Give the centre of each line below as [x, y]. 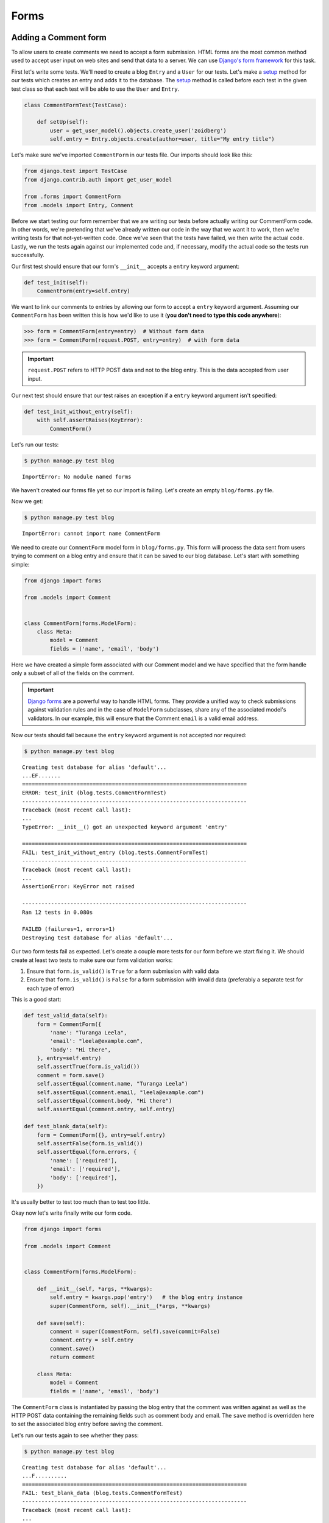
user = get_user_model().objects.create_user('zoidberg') [138, 130]
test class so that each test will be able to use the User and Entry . [95, 89]
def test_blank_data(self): [66, 1126]
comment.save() [73, 1348]
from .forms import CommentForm [73, 197]
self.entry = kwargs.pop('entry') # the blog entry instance [146, 1297]
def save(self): [61, 1323]
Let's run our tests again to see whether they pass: [75, 1435]
